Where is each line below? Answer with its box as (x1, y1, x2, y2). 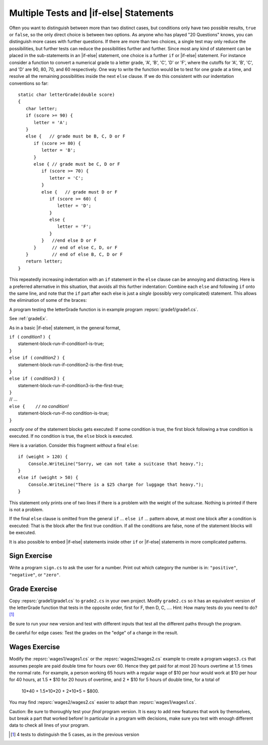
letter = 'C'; (49, 175, 84, 181)
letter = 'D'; (57, 203, 92, 208)
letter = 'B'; (41, 147, 76, 153)
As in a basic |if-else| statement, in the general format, (9, 325, 121, 331)
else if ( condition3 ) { (9, 375, 66, 382)
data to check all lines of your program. (9, 722, 89, 728)
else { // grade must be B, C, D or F (25, 134, 126, 139)
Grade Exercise (9, 585, 58, 593)
